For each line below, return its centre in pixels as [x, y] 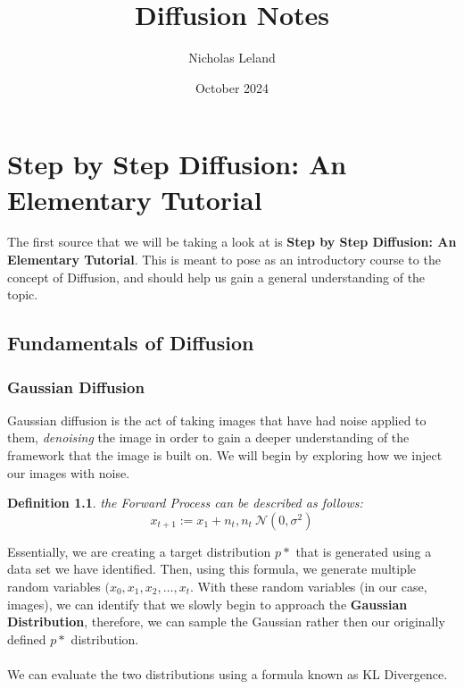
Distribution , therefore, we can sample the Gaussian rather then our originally [226, 622]
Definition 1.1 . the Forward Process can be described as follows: [185, 503]
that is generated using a [364, 551]
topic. [23, 294]
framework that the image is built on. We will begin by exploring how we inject [225, 455]
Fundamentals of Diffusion [131, 343]
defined [27, 639]
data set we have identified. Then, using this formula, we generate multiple [212, 569]
